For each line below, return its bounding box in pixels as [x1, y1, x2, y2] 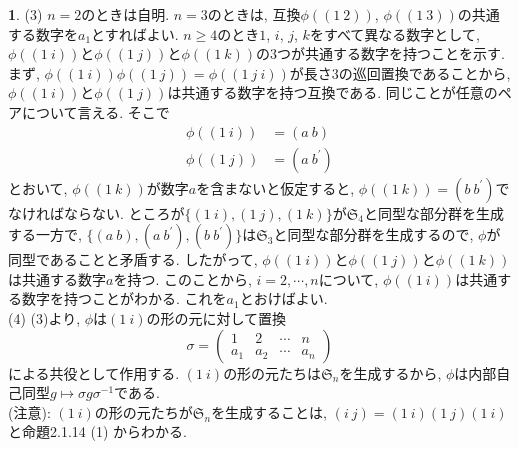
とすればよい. [91, 23, 179, 44]
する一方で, [8, 224, 82, 245]
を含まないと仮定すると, [196, 177, 355, 198]
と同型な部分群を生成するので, [273, 224, 474, 245]
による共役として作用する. [8, 362, 180, 383]
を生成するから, [339, 362, 442, 383]
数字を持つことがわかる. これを [21, 288, 227, 309]
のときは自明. [81, 4, 170, 24]
